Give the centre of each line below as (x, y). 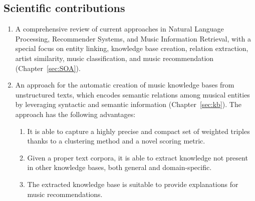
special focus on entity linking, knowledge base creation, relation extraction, (132, 48)
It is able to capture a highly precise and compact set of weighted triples (139, 131)
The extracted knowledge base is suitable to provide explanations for (133, 184)
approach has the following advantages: (75, 114)
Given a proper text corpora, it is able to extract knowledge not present (138, 157)
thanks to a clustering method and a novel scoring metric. (116, 141)
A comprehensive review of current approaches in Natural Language (119, 29)
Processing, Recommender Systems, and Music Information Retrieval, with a (133, 38)
